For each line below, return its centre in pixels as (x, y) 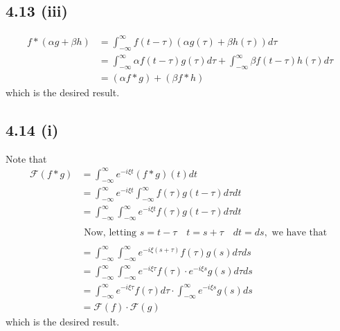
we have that (299, 233)
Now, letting (110, 233)
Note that (26, 158)
